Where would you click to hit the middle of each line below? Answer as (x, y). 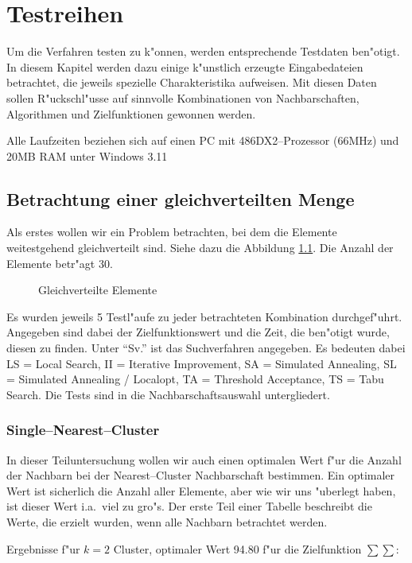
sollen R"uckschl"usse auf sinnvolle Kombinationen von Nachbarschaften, (183, 97)
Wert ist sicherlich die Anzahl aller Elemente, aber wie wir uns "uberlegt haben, (201, 490)
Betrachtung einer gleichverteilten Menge (181, 198)
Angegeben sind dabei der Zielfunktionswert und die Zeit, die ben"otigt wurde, (198, 332)
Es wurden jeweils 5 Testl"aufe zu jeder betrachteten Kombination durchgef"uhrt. (204, 316)
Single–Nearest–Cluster (83, 430)
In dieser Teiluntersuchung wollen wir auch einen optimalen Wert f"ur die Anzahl (204, 459)
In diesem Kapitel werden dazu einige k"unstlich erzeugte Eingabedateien (185, 66)
